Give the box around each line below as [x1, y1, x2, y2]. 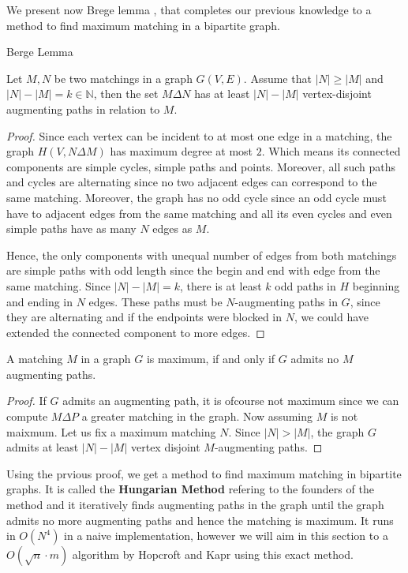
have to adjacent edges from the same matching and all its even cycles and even [6, 204, 392, 221]
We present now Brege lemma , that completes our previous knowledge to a [6, 2, 372, 17]
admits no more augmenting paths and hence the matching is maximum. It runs [6, 511, 394, 528]
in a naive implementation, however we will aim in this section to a [64, 527, 388, 544]
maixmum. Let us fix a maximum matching [6, 423, 216, 440]
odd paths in [275, 277, 336, 294]
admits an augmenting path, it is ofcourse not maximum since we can [62, 392, 399, 409]
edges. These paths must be [88, 293, 223, 309]
